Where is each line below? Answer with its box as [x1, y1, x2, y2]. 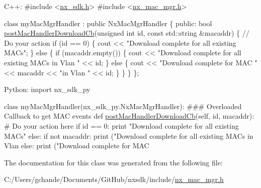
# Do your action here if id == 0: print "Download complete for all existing [4, 120, 239, 131]
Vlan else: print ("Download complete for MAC [4, 140, 149, 151]
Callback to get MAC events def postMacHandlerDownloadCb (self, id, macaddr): [4, 111, 254, 121]
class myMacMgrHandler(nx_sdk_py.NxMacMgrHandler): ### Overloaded [4, 101, 242, 111]
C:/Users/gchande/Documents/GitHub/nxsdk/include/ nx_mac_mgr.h [4, 174, 224, 184]
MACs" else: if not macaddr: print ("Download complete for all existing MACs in [4, 130, 253, 141]
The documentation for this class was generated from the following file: [4, 157, 223, 167]
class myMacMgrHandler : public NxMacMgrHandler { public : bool [4, 18, 212, 28]
